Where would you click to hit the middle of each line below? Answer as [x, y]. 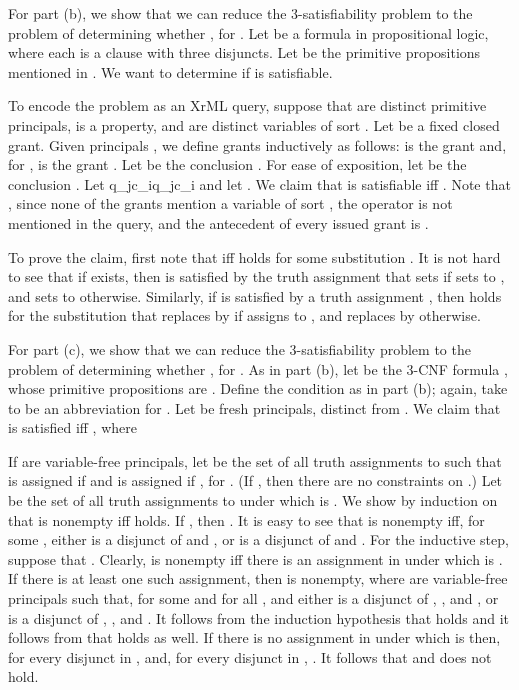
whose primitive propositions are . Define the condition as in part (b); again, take [258, 388]
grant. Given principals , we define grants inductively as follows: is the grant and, [257, 144]
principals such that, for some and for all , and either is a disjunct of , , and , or [253, 598]
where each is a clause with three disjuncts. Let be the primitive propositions [244, 52]
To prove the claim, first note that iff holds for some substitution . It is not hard [254, 256]
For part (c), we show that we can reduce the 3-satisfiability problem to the [239, 348]
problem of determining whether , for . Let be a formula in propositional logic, [248, 32]
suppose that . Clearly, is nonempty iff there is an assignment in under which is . [255, 558]
